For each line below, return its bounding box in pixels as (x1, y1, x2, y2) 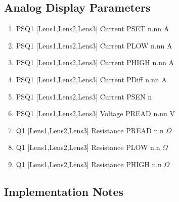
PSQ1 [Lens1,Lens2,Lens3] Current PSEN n (16, 91, 152, 102)
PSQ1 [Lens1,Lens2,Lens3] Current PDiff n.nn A (16, 74, 167, 84)
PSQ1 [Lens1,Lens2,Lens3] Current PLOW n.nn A (16, 40, 172, 50)
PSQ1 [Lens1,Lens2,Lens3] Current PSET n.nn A (16, 23, 169, 34)
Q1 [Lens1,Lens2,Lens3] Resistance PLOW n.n (16, 142, 160, 153)
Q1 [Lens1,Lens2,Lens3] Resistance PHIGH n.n (16, 159, 162, 169)
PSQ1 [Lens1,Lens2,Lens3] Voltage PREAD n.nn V (16, 108, 175, 119)
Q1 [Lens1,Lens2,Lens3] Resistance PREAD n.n (16, 125, 164, 135)
